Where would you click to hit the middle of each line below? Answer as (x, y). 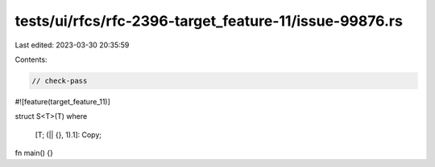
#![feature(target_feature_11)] (62, 101)
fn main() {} (34, 153)
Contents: (31, 59)
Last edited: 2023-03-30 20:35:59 (72, 45)
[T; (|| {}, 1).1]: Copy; (68, 134)
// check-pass (60, 81)
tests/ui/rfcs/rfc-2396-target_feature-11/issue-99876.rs (209, 21)
